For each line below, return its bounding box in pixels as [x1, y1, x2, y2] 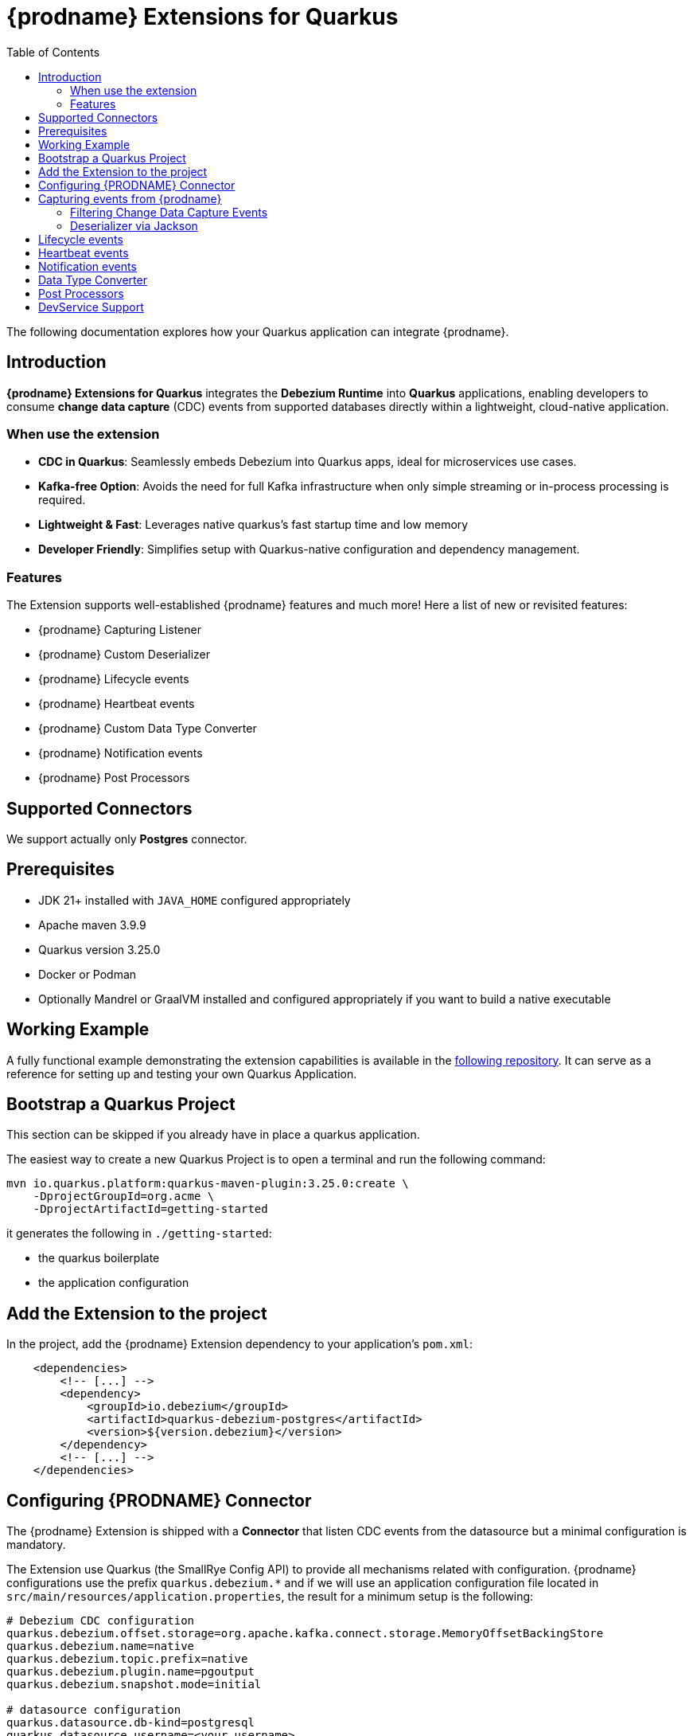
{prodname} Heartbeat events [38, 697, 195, 711]
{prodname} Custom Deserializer [38, 647, 211, 662]
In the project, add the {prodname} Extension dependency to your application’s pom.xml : [6, 1337, 473, 1351]
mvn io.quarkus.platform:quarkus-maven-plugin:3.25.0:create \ [6, 1177, 409, 1191]
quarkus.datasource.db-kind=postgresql [6, 1716, 255, 1730]
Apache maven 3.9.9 [38, 917, 146, 932]
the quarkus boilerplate [38, 1251, 160, 1265]
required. [38, 493, 86, 507]
